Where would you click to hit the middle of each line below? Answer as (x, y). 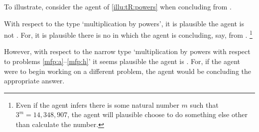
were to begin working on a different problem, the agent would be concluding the (128, 71)
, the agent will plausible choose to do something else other (157, 114)
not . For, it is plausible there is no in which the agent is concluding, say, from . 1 (128, 34)
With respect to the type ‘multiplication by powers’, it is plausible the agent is (124, 23)
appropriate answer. (34, 81)
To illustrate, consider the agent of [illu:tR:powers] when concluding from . (118, 6)
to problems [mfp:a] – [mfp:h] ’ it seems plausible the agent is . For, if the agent (122, 61)
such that (204, 104)
